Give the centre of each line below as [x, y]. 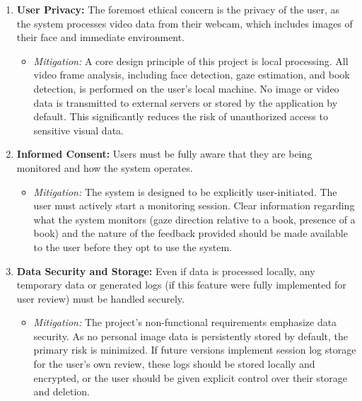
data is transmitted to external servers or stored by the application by [186, 102]
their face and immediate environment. [101, 37]
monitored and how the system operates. [105, 167]
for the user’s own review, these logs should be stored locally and [174, 364]
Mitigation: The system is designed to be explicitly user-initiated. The [185, 191]
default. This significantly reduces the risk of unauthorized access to [181, 116]
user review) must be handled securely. [100, 298]
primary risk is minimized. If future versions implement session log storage [195, 350]
